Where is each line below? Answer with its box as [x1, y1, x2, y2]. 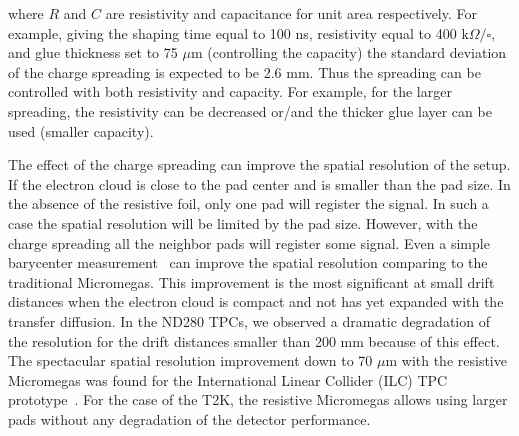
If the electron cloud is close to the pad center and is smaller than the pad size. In [8, 173, 511, 194]
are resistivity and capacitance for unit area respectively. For [105, 3, 477, 23]
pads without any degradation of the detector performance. [8, 408, 371, 429]
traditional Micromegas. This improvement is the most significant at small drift [8, 271, 495, 292]
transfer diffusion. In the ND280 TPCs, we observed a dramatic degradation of [8, 310, 490, 331]
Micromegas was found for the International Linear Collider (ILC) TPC [8, 369, 448, 390]
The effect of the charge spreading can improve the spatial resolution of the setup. [8, 154, 511, 175]
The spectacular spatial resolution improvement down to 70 [8, 350, 373, 371]
